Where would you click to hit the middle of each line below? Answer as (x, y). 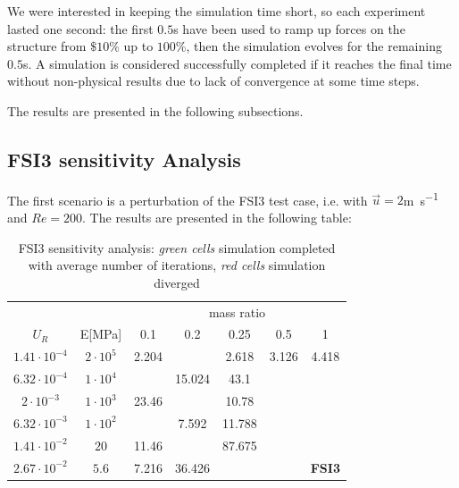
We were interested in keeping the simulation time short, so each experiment (217, 11)
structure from (47, 46)
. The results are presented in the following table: (217, 218)
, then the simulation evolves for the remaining (314, 46)
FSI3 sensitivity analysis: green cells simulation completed (177, 247)
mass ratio (237, 311)
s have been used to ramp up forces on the (289, 28)
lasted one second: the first (80, 28)
